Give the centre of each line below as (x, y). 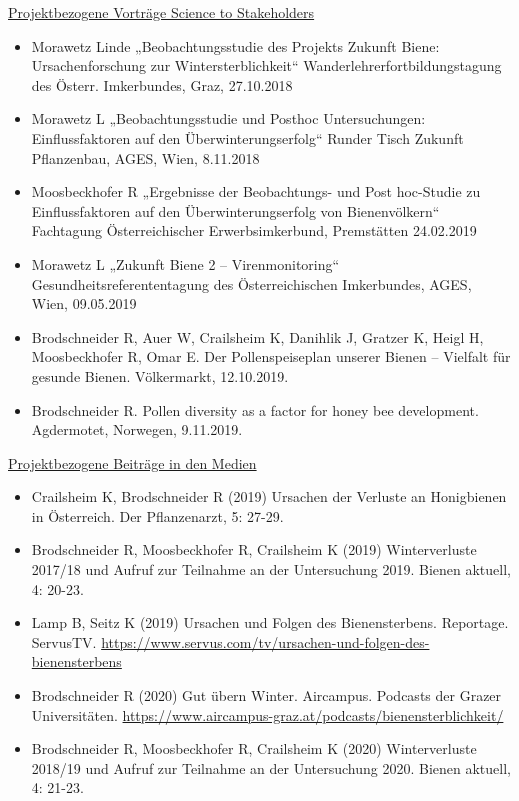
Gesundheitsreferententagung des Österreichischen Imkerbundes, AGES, (251, 283)
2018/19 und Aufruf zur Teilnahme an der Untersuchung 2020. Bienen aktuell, (271, 767)
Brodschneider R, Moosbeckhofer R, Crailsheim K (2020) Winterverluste (254, 748)
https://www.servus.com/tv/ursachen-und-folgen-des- (265, 641)
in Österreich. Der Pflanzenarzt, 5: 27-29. (157, 515)
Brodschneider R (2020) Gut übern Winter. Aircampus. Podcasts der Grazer (266, 695)
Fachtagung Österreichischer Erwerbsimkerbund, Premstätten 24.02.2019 (254, 230)
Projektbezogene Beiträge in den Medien (132, 462)
